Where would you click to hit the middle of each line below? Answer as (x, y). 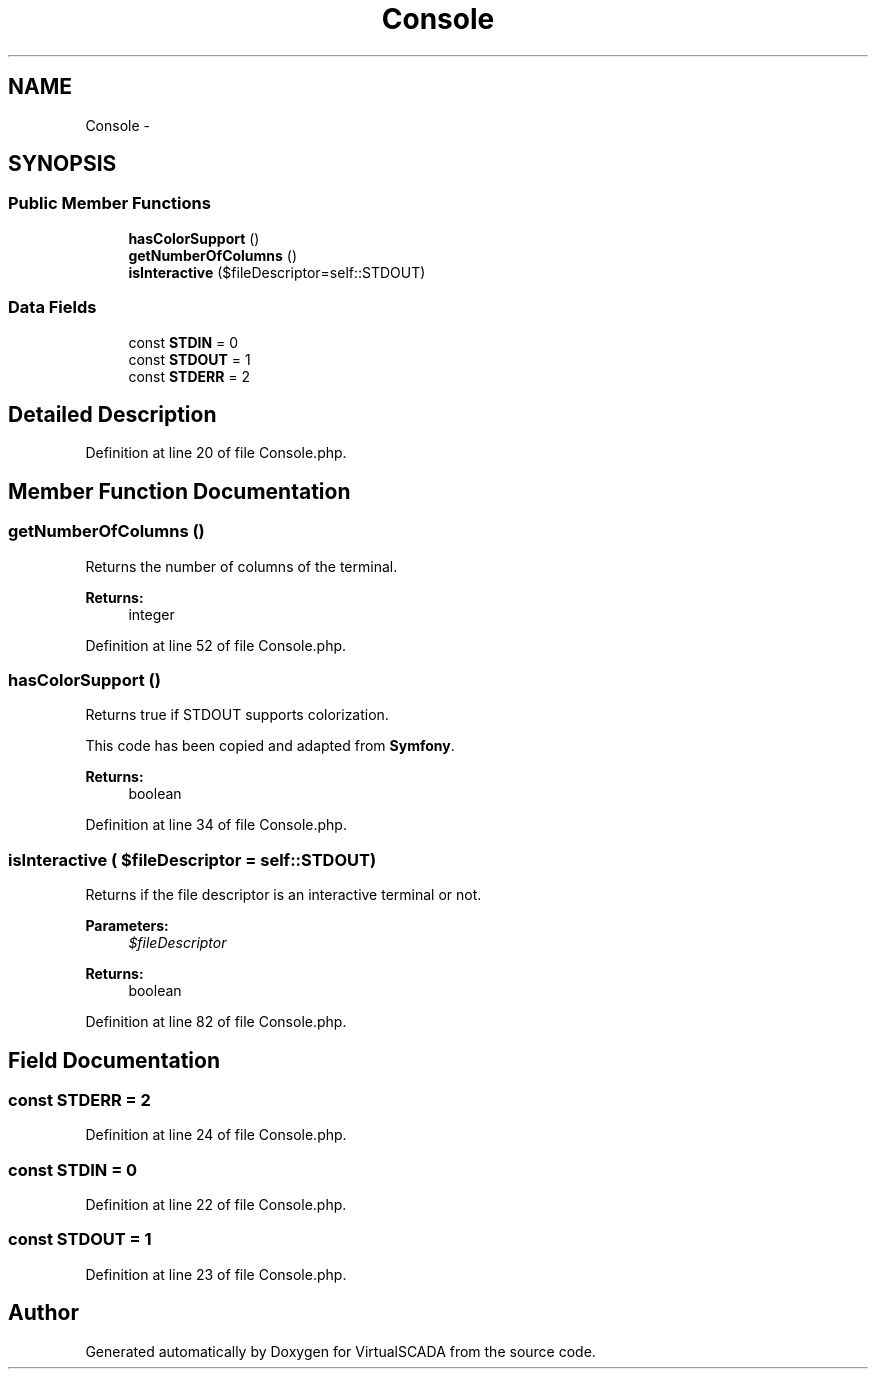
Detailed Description (112, 414)
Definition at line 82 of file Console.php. (216, 1022)
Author (43, 1313)
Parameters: (127, 926)
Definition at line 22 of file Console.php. (216, 1205)
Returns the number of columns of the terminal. (241, 566)
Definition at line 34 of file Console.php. (216, 825)
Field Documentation (114, 1060)
